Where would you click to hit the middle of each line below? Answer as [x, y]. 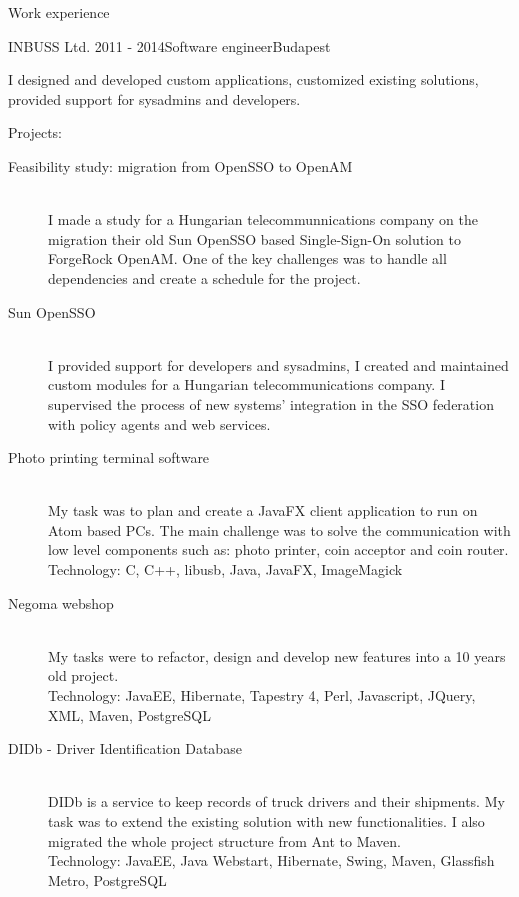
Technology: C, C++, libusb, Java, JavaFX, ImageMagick [225, 569]
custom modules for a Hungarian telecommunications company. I [246, 384]
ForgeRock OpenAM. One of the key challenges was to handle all [247, 258]
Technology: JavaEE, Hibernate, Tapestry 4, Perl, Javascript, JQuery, [262, 695]
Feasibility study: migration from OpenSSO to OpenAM [180, 165]
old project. [83, 675]
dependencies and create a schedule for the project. [204, 277]
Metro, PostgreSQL [107, 879]
